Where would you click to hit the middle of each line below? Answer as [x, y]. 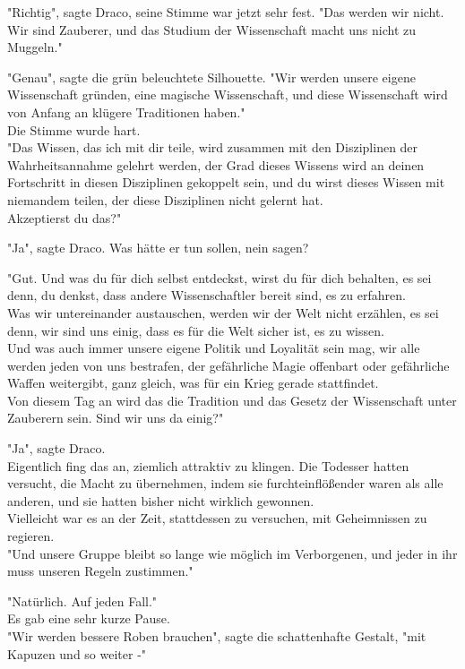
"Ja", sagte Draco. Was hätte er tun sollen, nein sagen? [158, 248]
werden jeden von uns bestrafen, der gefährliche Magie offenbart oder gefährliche [228, 365]
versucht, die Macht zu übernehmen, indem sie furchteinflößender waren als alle [225, 483]
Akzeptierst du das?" [65, 217]
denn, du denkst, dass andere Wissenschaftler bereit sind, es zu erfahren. [207, 295]
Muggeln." [35, 47]
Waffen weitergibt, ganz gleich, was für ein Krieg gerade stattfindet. [193, 383]
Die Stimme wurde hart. [74, 129]
